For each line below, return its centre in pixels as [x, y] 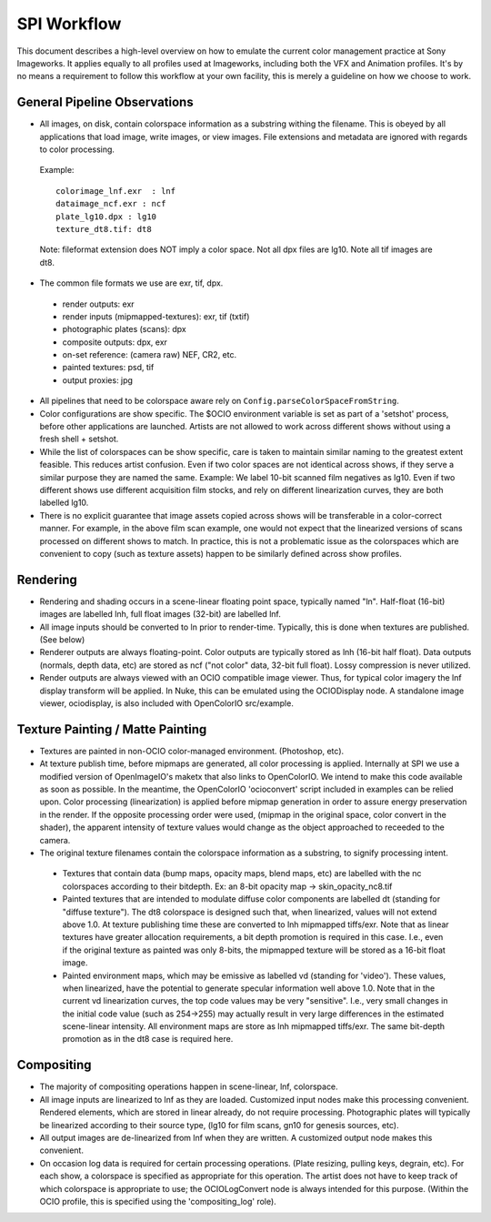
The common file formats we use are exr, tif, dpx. [131, 283]
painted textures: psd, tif [108, 368]
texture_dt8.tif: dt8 [104, 229]
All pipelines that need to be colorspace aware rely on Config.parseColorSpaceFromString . [220, 401]
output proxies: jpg [98, 380]
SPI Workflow [69, 24]
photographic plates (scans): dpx [124, 329]
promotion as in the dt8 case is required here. [148, 1039]
